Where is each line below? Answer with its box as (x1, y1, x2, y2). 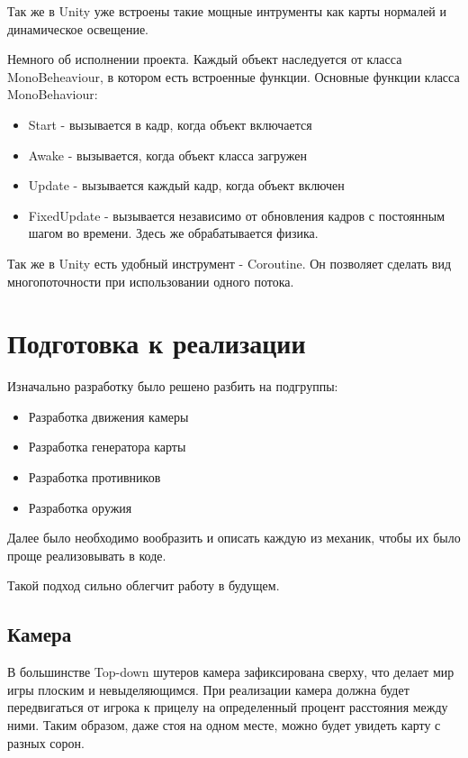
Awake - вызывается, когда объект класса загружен (28, 145, 307, 164)
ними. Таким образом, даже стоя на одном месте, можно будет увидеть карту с (7, 715, 441, 734)
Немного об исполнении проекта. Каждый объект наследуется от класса (7, 50, 402, 68)
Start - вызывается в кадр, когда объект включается (28, 114, 312, 133)
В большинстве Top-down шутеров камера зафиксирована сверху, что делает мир (7, 662, 454, 681)
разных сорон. (7, 733, 85, 752)
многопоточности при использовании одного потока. (7, 271, 294, 290)
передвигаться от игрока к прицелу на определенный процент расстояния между (7, 698, 448, 717)
